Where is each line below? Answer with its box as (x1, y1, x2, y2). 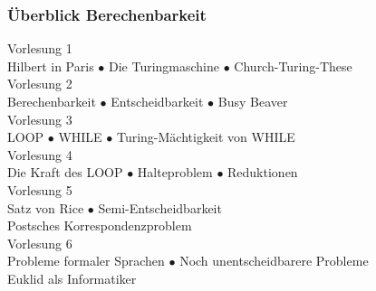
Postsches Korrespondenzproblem (7, 216, 192, 235)
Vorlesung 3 (7, 109, 72, 128)
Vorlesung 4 (7, 145, 72, 164)
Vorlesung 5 (7, 180, 72, 199)
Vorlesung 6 (7, 233, 72, 252)
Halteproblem (137, 163, 213, 182)
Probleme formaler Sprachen (7, 251, 165, 270)
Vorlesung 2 (7, 74, 72, 93)
